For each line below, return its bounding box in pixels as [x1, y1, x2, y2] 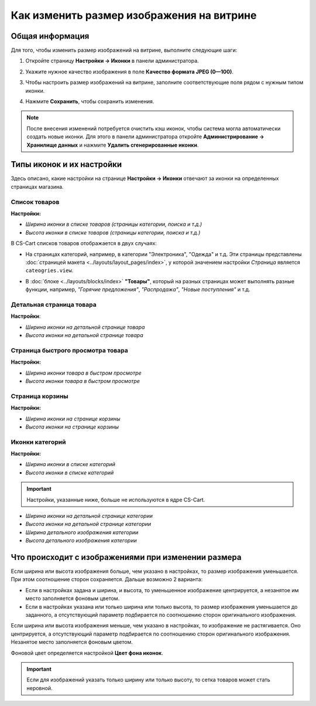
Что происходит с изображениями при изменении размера [11, 552, 242, 562]
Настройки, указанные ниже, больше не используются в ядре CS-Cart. [26, 496, 205, 503]
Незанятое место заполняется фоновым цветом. [11, 639, 133, 646]
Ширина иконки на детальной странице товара [25, 323, 145, 331]
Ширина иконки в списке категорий [25, 461, 116, 468]
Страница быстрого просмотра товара [11, 346, 129, 354]
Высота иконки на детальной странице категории [25, 521, 152, 528]
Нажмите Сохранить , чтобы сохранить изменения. [25, 98, 154, 105]
